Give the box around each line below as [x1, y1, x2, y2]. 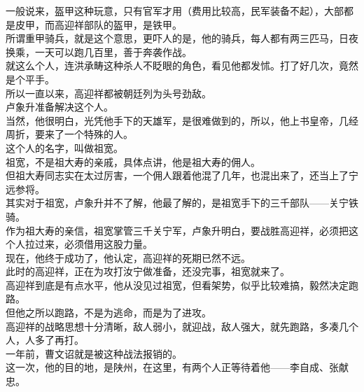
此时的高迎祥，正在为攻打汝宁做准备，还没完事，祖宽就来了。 [6, 264, 290, 279]
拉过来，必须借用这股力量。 [24, 237, 153, 251]
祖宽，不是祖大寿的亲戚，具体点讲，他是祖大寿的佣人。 [6, 154, 260, 169]
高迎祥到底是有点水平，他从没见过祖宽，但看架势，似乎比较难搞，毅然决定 [6, 277, 349, 292]
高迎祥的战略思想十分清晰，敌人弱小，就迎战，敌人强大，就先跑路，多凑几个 [6, 318, 358, 333]
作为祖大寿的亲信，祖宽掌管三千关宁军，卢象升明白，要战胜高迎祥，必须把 [6, 223, 349, 237]
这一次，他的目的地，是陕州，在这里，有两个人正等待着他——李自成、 [6, 360, 329, 374]
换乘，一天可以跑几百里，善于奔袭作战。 [6, 44, 192, 59]
